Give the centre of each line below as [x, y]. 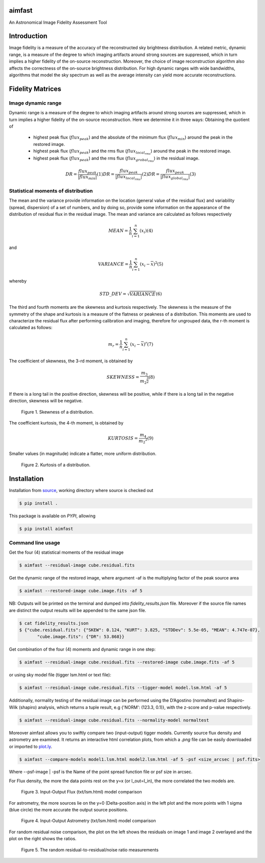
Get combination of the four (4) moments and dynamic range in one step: [82, 650]
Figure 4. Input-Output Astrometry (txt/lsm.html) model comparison [88, 821]
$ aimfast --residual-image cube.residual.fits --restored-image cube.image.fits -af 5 [127, 662]
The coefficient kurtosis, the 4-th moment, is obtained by [66, 423]
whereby [18, 281]
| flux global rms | [175, 178]
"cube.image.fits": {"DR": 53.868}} [81, 637]
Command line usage [35, 543]
